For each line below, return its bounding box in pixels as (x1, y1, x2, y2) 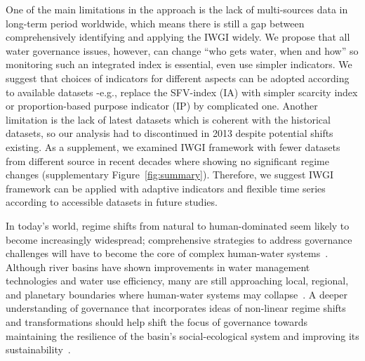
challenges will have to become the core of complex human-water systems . (6, 246, 328, 261)
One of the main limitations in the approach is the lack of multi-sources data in (6, 2, 348, 16)
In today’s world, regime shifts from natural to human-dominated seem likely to (6, 218, 350, 232)
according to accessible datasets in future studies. (6, 195, 218, 209)
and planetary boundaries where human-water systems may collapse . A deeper (6, 287, 348, 301)
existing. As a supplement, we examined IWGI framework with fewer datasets (6, 139, 340, 154)
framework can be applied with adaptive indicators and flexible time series (6, 180, 326, 195)
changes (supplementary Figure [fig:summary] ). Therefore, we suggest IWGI (6, 167, 334, 182)
